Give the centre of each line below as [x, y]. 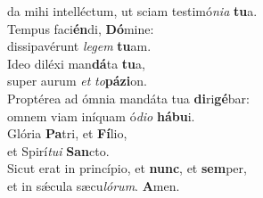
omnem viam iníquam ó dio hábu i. [101, 115]
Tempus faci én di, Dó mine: [81, 28]
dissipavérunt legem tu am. [79, 46]
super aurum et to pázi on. [77, 81]
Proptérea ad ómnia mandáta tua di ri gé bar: [128, 98]
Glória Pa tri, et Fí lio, [67, 133]
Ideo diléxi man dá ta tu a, [76, 63]
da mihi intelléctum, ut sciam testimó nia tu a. [132, 11]
